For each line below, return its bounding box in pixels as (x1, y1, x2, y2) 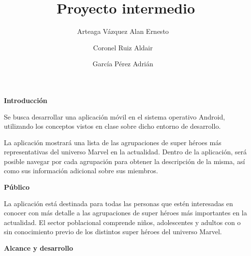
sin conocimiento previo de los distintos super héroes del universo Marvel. (4, 226, 222, 237)
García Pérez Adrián (92, 59, 153, 69)
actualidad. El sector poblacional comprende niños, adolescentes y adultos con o (4, 217, 241, 227)
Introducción (4, 95, 47, 105)
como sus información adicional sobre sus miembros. (4, 166, 158, 176)
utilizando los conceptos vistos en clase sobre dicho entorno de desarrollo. (4, 121, 221, 131)
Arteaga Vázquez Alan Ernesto (77, 26, 169, 36)
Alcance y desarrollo (4, 243, 74, 253)
